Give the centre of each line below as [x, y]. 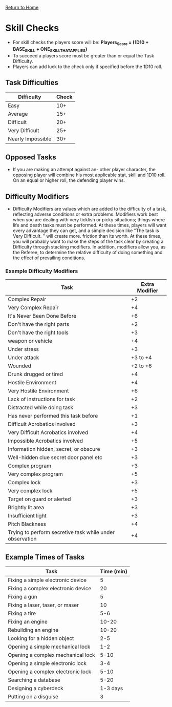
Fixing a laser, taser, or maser [44, 605]
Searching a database [34, 680]
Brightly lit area [26, 508]
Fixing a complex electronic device [50, 589]
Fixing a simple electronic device [47, 580]
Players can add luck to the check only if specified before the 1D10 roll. [88, 67]
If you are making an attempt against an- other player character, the [84, 170]
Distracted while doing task [41, 408]
